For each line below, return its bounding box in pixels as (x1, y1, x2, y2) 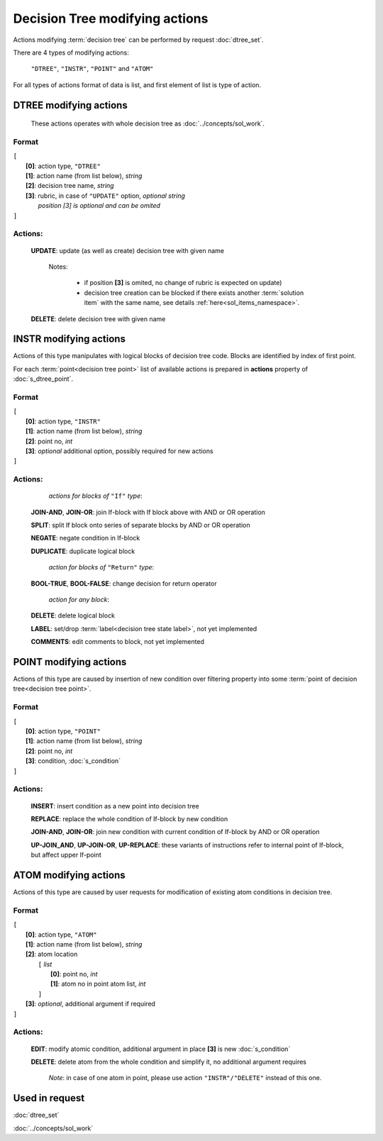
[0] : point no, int (50, 970, 99, 979)
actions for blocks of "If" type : (48, 491, 143, 500)
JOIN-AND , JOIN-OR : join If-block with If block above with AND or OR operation (30, 508, 266, 516)
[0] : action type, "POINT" (26, 727, 101, 735)
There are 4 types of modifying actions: (13, 48, 129, 57)
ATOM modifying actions (13, 869, 126, 881)
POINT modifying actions (13, 656, 127, 668)
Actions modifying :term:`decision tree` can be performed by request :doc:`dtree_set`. (13, 35, 264, 44)
